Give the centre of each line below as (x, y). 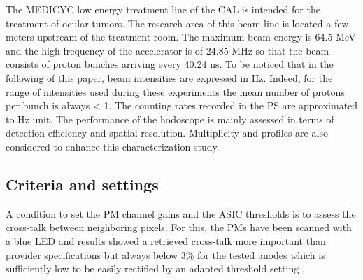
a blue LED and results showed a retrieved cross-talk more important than (166, 240)
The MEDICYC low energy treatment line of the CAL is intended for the (163, 9)
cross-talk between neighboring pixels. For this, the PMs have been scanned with (179, 227)
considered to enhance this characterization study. (113, 146)
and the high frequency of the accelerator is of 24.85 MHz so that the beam (168, 50)
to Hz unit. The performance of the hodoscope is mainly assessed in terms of (170, 119)
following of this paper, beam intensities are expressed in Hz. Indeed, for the (169, 77)
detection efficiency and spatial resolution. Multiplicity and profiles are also (167, 133)
